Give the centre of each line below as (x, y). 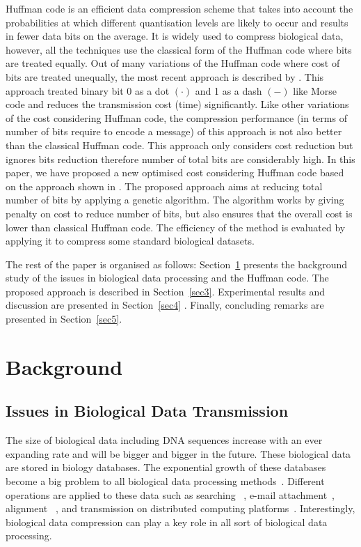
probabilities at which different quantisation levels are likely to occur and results (177, 22)
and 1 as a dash (228, 90)
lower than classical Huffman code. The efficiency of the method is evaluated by (176, 227)
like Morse (315, 90)
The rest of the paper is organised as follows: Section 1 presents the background (177, 264)
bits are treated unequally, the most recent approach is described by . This (165, 76)
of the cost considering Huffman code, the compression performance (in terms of (176, 117)
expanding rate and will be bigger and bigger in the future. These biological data (178, 453)
